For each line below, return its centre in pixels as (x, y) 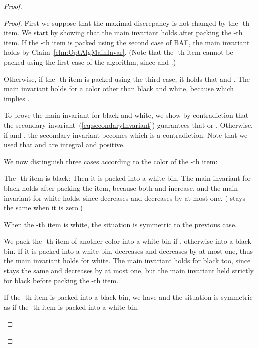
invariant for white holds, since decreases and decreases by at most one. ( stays (125, 198)
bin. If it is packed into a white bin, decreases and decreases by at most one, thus (128, 251)
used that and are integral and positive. (65, 145)
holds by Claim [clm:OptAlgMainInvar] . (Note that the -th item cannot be (119, 52)
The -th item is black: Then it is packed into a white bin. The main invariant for (128, 178)
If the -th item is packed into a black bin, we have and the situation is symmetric (128, 297)
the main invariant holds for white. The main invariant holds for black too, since (127, 261)
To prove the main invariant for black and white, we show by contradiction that (126, 115)
